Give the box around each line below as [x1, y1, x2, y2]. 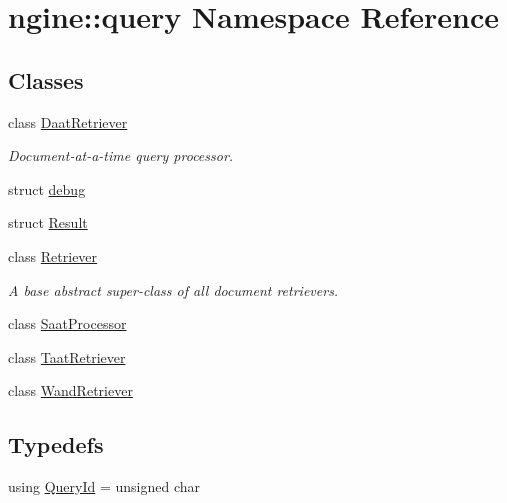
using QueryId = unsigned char [8, 476, 200, 497]
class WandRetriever [8, 380, 133, 401]
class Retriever [8, 245, 98, 266]
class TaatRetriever [8, 346, 126, 367]
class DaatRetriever [8, 111, 128, 132]
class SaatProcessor [8, 313, 127, 334]
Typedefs [8, 429, 104, 460]
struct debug [8, 178, 86, 199]
